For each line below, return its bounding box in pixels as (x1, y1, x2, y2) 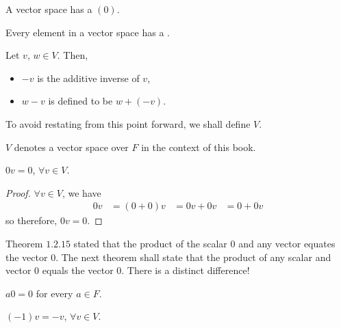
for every (36, 286, 73, 300)
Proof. (5, 185, 31, 200)
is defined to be (48, 94, 113, 108)
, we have (62, 185, 101, 200)
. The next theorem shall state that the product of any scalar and (55, 249, 331, 264)
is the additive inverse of (37, 70, 140, 85)
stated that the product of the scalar (73, 236, 227, 250)
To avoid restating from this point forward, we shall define (5, 116, 251, 131)
